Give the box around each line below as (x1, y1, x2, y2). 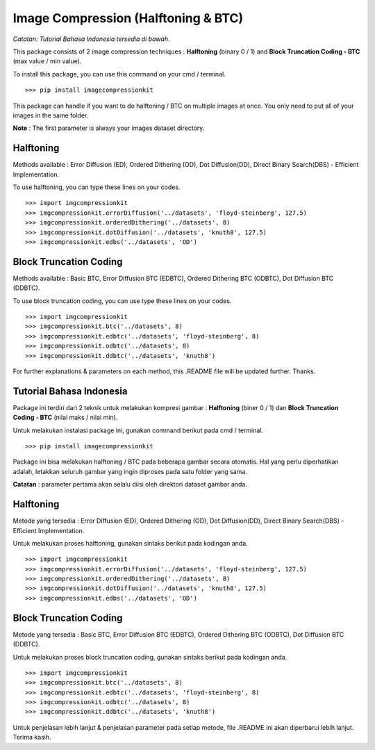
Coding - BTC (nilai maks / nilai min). (12, 414, 118, 422)
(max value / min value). (12, 57, 82, 65)
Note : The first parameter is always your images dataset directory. (12, 124, 205, 132)
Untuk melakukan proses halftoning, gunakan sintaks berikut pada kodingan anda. (12, 539, 248, 547)
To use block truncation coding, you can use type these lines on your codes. (12, 296, 232, 305)
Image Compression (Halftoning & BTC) (12, 10, 244, 26)
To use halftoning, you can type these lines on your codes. (12, 183, 181, 191)
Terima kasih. (12, 733, 51, 742)
